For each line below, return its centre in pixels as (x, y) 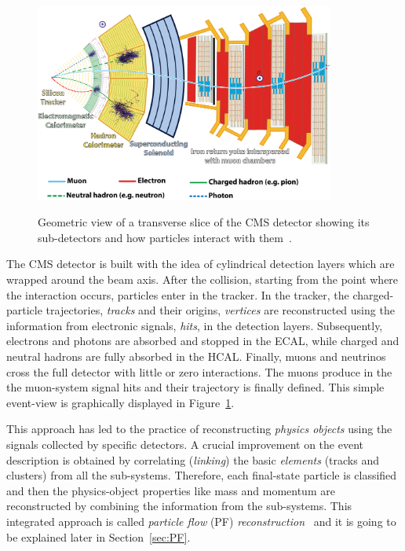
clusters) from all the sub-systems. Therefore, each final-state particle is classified (202, 475)
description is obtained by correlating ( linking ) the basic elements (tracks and (193, 459)
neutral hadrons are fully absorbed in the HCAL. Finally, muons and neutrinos (196, 356)
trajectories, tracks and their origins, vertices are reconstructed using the (220, 310)
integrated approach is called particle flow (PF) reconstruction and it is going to (201, 521)
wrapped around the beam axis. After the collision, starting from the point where (202, 279)
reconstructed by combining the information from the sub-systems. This (179, 506)
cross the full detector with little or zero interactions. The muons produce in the (199, 371)
